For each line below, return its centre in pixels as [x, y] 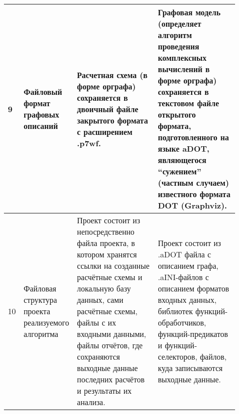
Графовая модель [189, 12]
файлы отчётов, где [110, 345]
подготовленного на [193, 137]
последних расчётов [111, 379]
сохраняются [99, 356]
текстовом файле [188, 103]
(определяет [180, 23]
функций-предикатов [193, 334]
